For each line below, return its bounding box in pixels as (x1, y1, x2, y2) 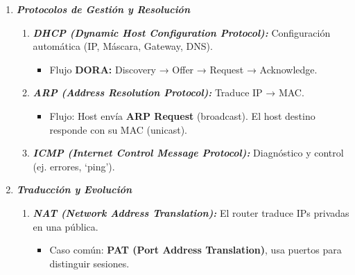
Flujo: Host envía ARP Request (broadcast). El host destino (49, 108, 315, 123)
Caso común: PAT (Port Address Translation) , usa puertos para (49, 242, 342, 257)
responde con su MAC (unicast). (49, 122, 187, 136)
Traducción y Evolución (16, 182, 132, 197)
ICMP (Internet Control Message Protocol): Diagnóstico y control (33, 145, 344, 160)
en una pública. (33, 219, 98, 233)
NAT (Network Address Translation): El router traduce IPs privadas (33, 205, 349, 220)
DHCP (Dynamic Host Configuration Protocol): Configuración (33, 25, 331, 39)
